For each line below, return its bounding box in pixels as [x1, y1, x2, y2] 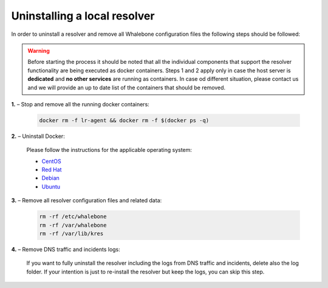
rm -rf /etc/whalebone [39, 213, 107, 220]
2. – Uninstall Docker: [11, 132, 65, 140]
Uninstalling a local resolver [11, 9, 155, 22]
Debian [41, 174, 60, 182]
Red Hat [41, 166, 62, 173]
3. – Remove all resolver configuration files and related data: [11, 197, 162, 204]
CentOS [41, 157, 61, 165]
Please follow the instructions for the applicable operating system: [26, 146, 193, 154]
